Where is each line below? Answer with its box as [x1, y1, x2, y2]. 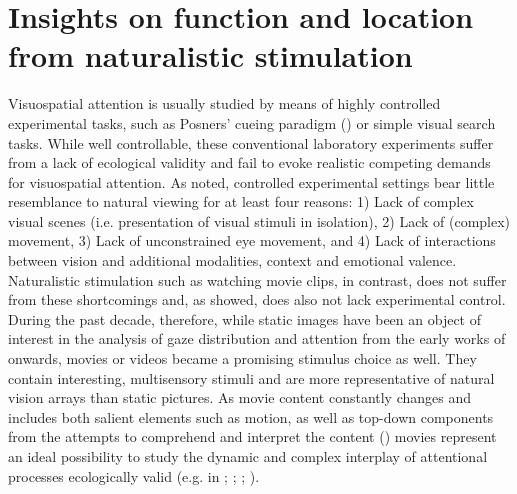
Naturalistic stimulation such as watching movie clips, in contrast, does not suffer [8, 269, 507, 290]
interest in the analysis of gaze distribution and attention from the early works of [8, 328, 506, 349]
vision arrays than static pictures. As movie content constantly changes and [8, 387, 472, 408]
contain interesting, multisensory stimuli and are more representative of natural [8, 367, 495, 388]
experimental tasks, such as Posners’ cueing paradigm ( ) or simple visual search [8, 112, 496, 133]
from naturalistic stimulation [8, 35, 413, 76]
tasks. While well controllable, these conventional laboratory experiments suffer [8, 132, 494, 153]
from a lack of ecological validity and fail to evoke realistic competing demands [8, 152, 491, 173]
